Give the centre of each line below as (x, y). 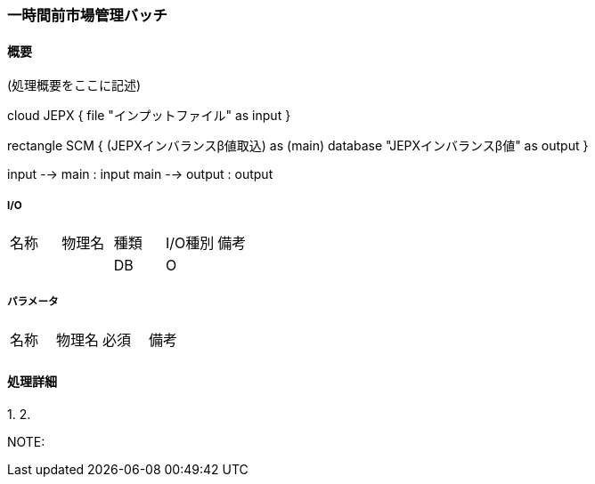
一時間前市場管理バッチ (87, 15)
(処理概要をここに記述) (74, 85)
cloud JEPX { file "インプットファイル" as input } (149, 116)
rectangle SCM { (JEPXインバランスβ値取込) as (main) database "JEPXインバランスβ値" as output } (298, 146)
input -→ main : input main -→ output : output (140, 174)
